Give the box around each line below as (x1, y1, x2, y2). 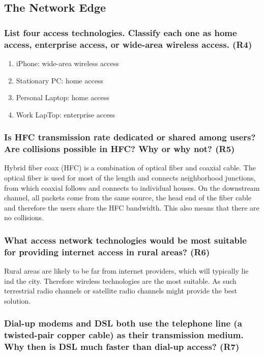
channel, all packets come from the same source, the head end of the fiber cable (4, 192, 252, 203)
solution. (4, 295, 31, 306)
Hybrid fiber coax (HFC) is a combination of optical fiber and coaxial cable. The (4, 162, 256, 173)
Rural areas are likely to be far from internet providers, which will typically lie (4, 265, 249, 276)
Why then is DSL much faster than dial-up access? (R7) (4, 340, 240, 353)
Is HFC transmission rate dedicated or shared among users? (4, 131, 256, 143)
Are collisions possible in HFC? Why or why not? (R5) (4, 142, 235, 155)
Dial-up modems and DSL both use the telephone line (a (4, 317, 242, 330)
